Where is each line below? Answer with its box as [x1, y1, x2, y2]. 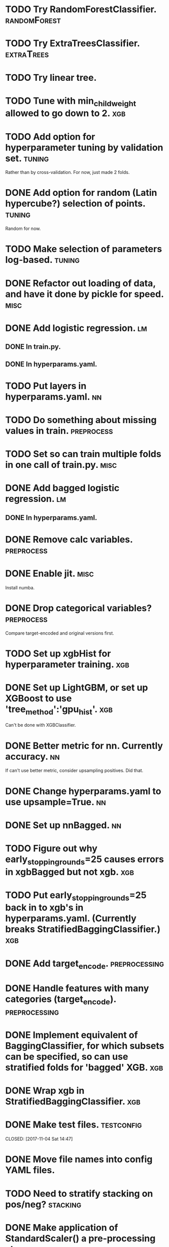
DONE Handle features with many [5, 983, 149, 994]
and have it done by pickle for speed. [5, 288, 164, 300]
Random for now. [5, 225, 41, 232]
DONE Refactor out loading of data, [5, 277, 156, 289]
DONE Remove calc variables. [5, 533, 133, 545]
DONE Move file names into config [5, 1153, 153, 1165]
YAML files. [5, 1165, 55, 1176]
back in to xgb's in [5, 902, 84, 913]
